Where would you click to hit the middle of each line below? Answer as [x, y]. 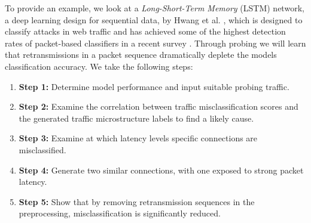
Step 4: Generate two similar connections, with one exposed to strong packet [161, 170]
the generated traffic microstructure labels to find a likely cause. [136, 118]
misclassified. [42, 149]
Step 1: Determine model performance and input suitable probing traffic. [154, 86]
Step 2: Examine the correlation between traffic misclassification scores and [158, 106]
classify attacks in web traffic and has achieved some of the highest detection [145, 31]
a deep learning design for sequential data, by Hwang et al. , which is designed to [154, 19]
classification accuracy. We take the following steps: [99, 66]
